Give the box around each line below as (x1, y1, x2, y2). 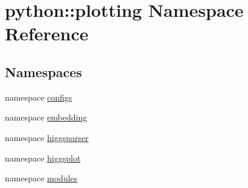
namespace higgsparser (5, 131, 89, 143)
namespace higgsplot (5, 151, 81, 164)
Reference (5, 21, 89, 46)
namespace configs (5, 90, 72, 103)
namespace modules (5, 172, 78, 184)
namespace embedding (5, 111, 87, 124)
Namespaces (5, 62, 82, 81)
